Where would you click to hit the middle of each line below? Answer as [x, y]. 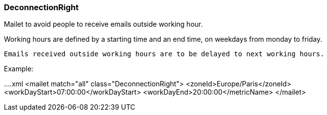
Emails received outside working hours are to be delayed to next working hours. [164, 54]
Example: [19, 69]
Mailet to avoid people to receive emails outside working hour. [104, 24]
